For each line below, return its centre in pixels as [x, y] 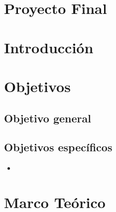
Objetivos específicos [58, 147]
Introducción [49, 47]
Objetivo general [48, 118]
